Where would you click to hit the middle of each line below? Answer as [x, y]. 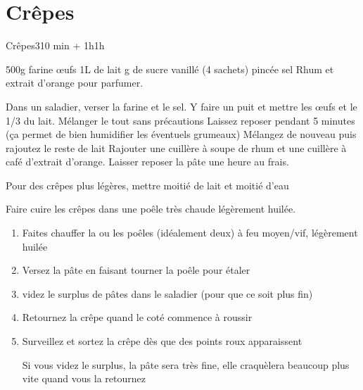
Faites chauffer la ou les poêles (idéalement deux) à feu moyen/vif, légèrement [190, 233]
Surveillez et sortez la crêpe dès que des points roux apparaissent [162, 341]
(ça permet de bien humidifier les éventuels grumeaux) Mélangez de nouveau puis [181, 134]
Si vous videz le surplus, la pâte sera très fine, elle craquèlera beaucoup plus [186, 364]
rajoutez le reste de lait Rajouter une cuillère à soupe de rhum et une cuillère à [176, 147]
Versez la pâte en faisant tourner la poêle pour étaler [136, 270]
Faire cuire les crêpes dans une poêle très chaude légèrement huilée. [151, 209]
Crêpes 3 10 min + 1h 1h [55, 45]
